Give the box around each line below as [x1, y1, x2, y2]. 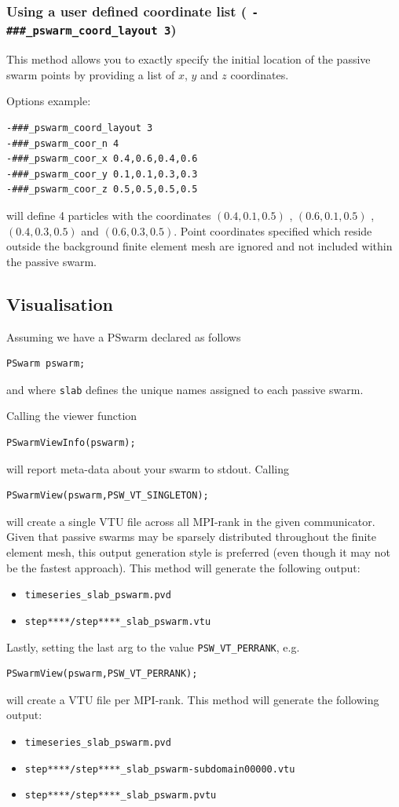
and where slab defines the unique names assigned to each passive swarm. [6, 381, 364, 397]
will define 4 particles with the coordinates [6, 207, 211, 224]
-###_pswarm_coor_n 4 [6, 137, 119, 149]
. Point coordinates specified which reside [174, 222, 372, 239]
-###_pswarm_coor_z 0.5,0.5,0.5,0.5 [6, 184, 198, 195]
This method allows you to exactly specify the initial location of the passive [6, 51, 371, 68]
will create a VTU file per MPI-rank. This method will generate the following [6, 691, 379, 707]
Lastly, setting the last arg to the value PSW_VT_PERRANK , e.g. [6, 638, 300, 655]
